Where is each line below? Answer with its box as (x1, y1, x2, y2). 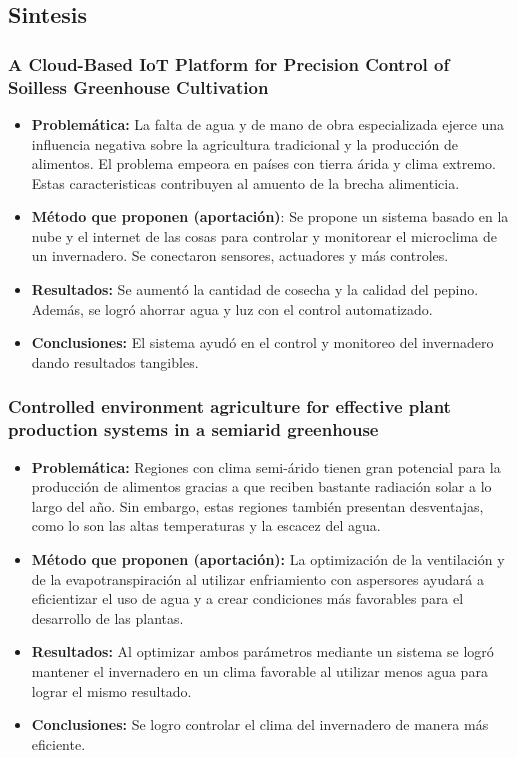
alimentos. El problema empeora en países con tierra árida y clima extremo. (31, 153, 496, 174)
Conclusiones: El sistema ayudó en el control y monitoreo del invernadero (31, 332, 494, 353)
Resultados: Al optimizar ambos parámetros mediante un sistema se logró (31, 641, 494, 662)
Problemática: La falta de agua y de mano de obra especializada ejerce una (31, 113, 505, 134)
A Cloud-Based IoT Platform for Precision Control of (8, 51, 450, 76)
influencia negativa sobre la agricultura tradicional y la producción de (31, 133, 458, 154)
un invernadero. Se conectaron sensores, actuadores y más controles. (31, 245, 449, 266)
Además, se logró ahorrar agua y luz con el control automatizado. (31, 298, 433, 319)
